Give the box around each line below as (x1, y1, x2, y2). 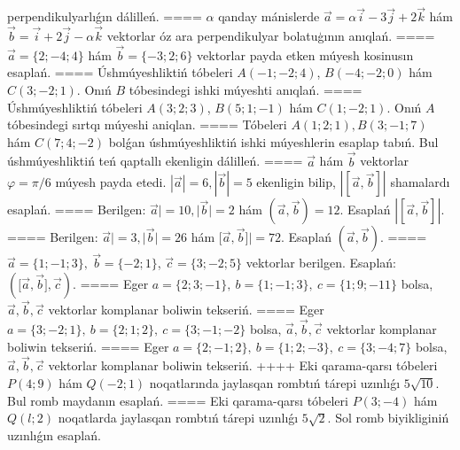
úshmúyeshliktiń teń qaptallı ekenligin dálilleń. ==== (7, 151, 303, 170)
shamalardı (390, 173, 450, 191)
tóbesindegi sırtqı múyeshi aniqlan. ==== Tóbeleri (7, 115, 287, 134)
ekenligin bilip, (256, 173, 336, 191)
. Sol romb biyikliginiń (327, 408, 449, 427)
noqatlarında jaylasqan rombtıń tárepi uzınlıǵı (149, 374, 401, 392)
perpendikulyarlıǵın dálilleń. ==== (7, 7, 202, 26)
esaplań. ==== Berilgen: (7, 200, 146, 219)
